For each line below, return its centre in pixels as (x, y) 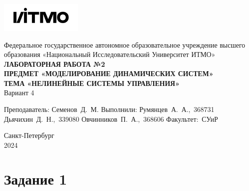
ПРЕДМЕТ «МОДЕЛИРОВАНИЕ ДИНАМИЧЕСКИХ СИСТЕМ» (109, 73)
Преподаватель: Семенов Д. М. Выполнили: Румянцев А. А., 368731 (109, 109)
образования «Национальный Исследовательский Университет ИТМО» (110, 54)
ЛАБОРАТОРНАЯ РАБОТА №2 (55, 64)
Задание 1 (36, 178)
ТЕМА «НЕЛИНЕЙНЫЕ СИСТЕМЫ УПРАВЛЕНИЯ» (92, 83)
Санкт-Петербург (29, 135)
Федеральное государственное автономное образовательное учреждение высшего (125, 44)
